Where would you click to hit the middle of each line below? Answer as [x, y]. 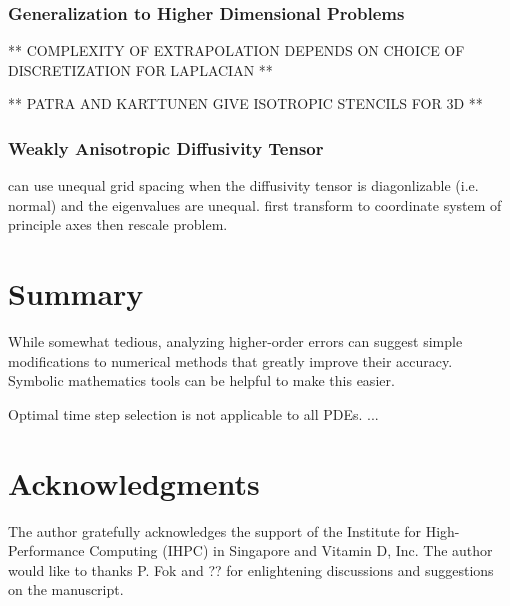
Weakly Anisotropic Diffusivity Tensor [166, 147]
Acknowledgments [134, 482]
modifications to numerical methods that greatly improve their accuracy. [230, 360]
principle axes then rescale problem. [118, 224]
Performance [46, 550]
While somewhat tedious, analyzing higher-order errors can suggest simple [235, 341]
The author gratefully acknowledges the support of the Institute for [215, 530]
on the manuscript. [66, 589]
